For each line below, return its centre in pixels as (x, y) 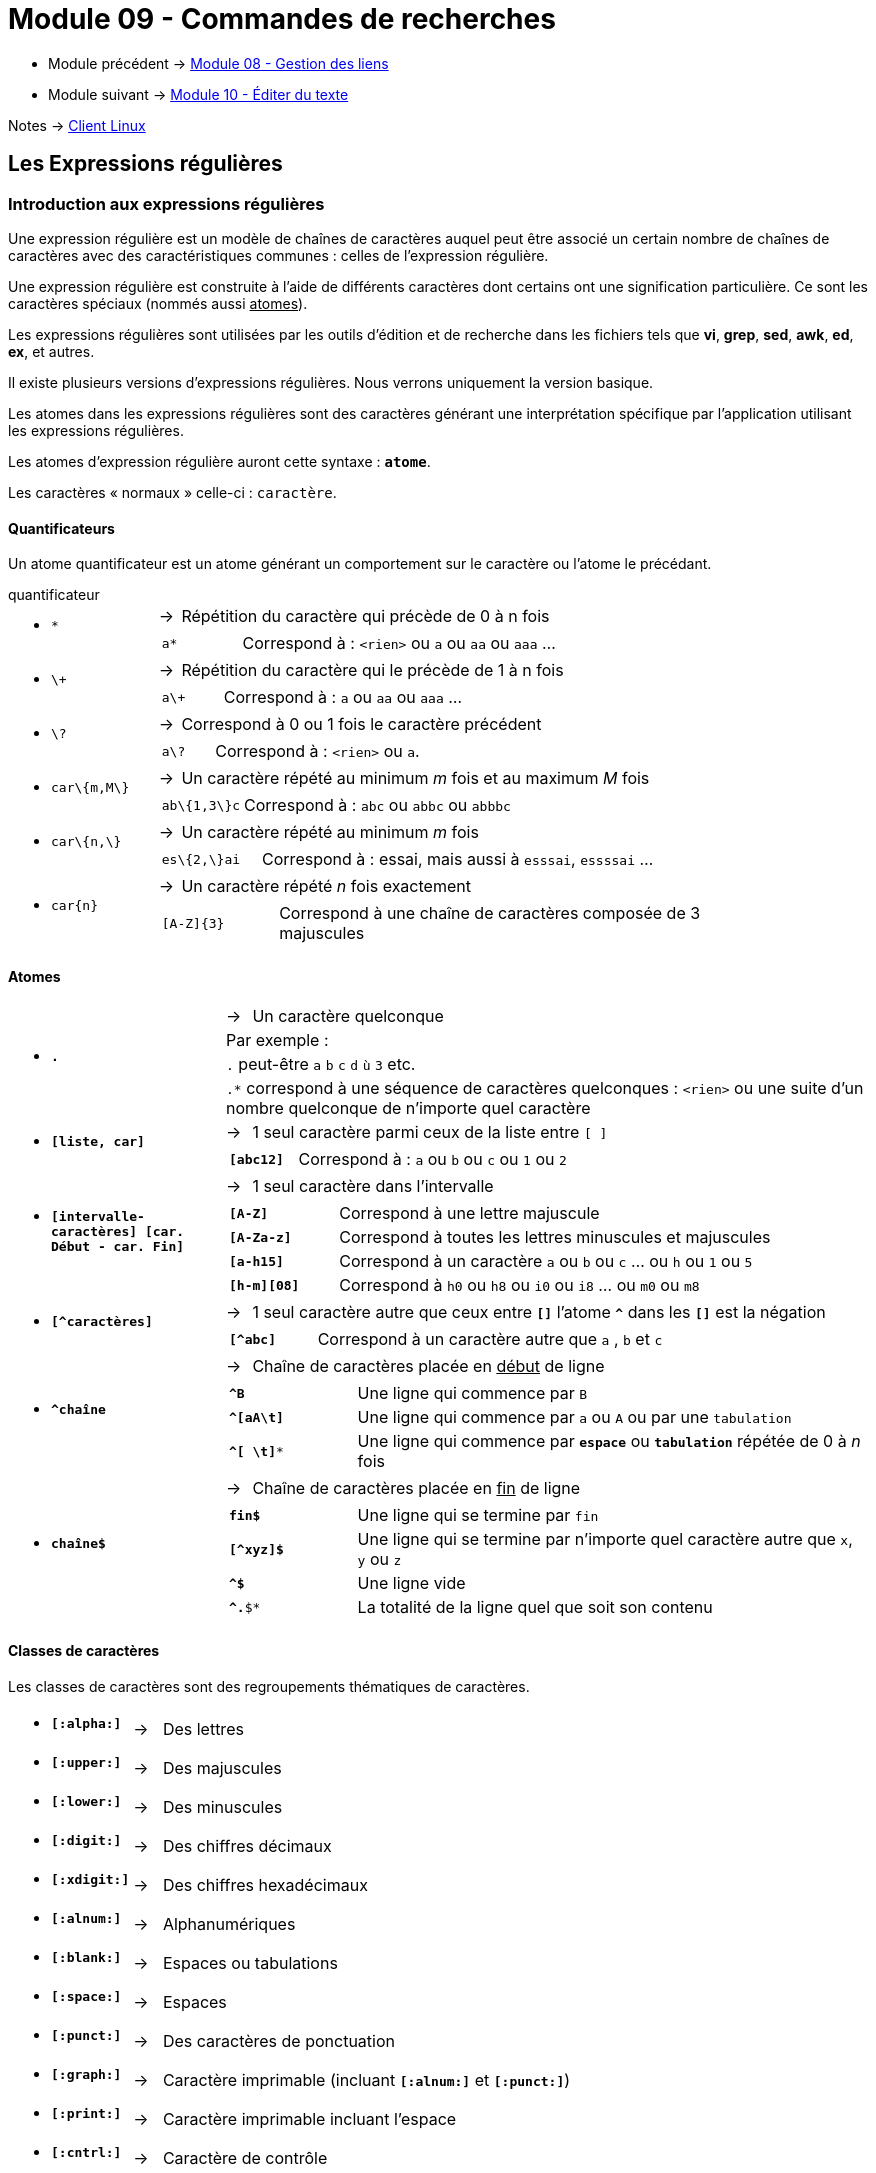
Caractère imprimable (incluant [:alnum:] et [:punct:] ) (366, 2080)
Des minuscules (222, 1807)
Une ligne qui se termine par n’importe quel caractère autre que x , (605, 1539)
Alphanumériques (229, 1924)
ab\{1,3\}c (201, 805)
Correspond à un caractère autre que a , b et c (490, 1339)
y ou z (379, 1559)
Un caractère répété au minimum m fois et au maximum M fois (415, 778)
